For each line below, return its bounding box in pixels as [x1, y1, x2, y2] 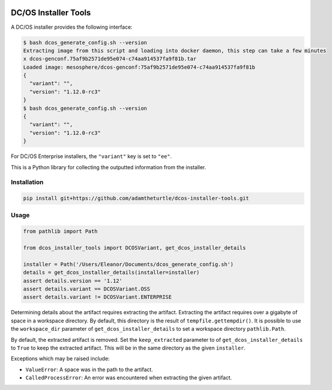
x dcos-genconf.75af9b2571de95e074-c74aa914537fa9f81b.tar [23, 56, 197, 62]
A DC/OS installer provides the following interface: [11, 23, 133, 31]
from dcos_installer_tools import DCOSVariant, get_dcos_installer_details [23, 244, 246, 251]
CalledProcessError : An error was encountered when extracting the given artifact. [25, 374, 232, 381]
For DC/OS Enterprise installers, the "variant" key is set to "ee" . [11, 153, 172, 160]
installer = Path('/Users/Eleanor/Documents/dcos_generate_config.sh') [23, 261, 234, 267]
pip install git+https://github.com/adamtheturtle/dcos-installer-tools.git [23, 195, 249, 202]
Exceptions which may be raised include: [11, 355, 110, 362]
